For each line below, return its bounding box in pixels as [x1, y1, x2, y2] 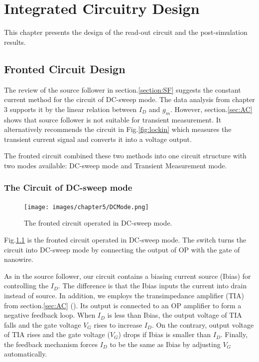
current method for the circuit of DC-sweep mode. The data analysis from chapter [4, 94, 255, 105]
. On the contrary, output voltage [151, 319, 254, 330]
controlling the [4, 280, 49, 291]
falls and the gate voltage [4, 319, 81, 330]
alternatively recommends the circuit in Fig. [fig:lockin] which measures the [4, 124, 232, 134]
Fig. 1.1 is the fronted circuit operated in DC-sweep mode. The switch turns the [4, 234, 247, 244]
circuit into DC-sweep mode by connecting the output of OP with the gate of [4, 244, 240, 254]
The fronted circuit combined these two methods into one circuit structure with [4, 150, 247, 161]
